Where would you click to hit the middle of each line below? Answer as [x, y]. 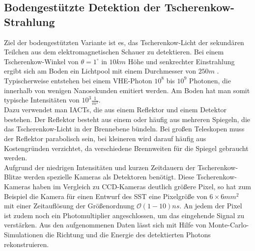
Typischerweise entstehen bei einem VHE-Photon [78, 80]
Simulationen [24, 235]
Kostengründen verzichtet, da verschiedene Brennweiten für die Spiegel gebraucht [126, 148]
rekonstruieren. [27, 244]
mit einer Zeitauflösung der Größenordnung [69, 206]
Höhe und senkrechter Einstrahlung [181, 61]
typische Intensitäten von [42, 100]
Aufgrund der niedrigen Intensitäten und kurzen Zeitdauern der [100, 167]
